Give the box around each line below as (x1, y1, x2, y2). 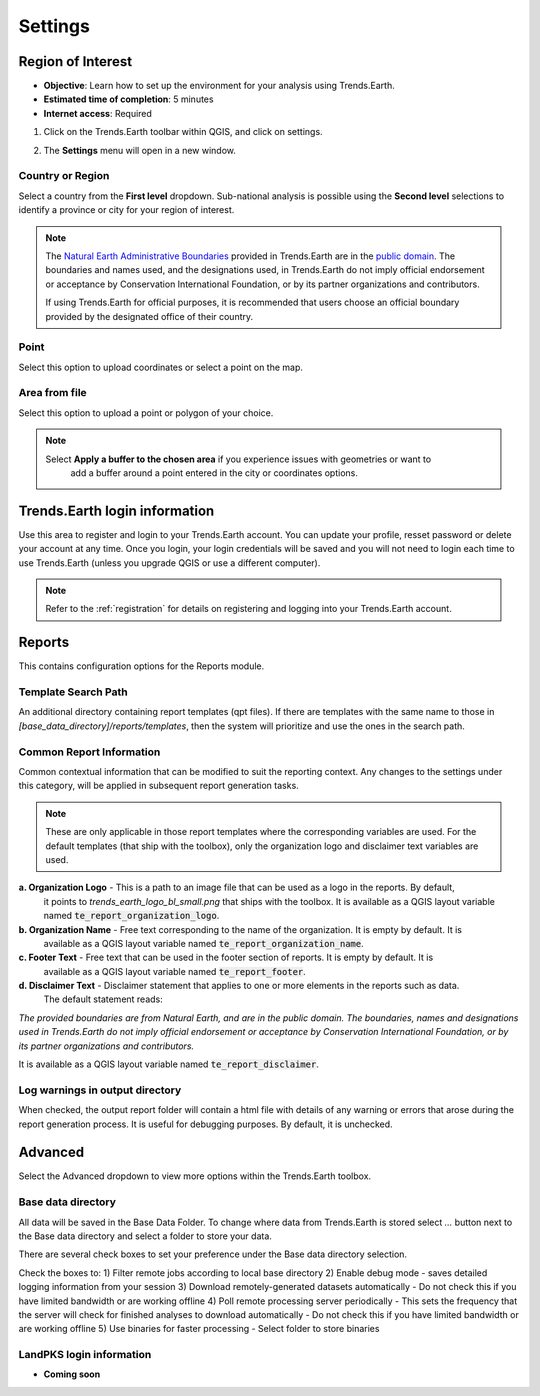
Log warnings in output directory (18, 1083, 182, 1097)
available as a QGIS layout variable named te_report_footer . (43, 965, 307, 977)
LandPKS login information (18, 1348, 152, 1362)
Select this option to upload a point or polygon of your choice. (18, 406, 274, 419)
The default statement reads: (43, 993, 164, 1005)
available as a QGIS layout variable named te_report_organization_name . (43, 937, 364, 949)
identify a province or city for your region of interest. (18, 204, 235, 216)
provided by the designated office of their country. (45, 310, 254, 322)
